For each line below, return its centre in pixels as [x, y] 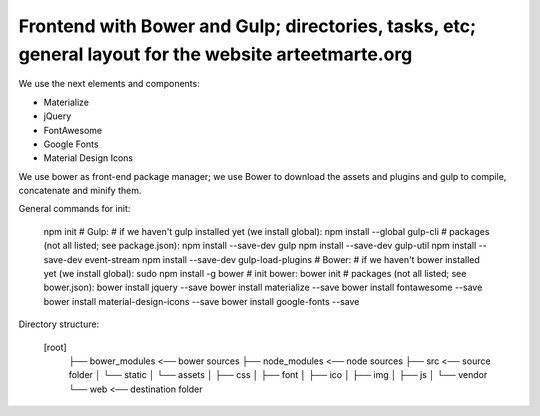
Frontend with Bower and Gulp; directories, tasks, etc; [247, 26]
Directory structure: [59, 324]
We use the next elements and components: [109, 84]
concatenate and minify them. [80, 191]
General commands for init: [74, 209]
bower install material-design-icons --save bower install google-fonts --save [201, 301]
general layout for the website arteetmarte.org [215, 54]
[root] [55, 347]
